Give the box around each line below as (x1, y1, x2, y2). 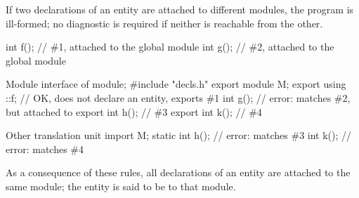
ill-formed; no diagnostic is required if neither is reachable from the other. (6, 15, 323, 30)
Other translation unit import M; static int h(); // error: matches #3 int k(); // (6, 128, 352, 143)
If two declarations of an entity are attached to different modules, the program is (6, 2, 354, 16)
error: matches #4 (6, 141, 84, 156)
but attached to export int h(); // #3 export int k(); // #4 (6, 104, 262, 119)
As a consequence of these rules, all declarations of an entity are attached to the (6, 165, 351, 180)
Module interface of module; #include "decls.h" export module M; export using (6, 77, 346, 91)
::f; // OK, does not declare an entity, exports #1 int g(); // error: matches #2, (6, 90, 351, 105)
